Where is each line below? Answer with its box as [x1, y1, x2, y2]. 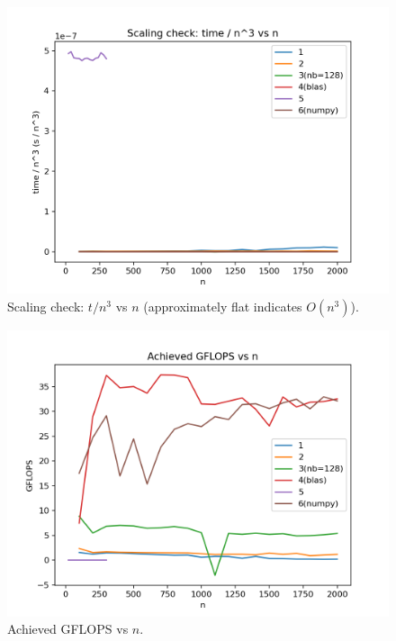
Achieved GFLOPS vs [7, 619, 129, 638]
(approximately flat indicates [143, 296, 302, 315]
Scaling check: [7, 296, 85, 315]
